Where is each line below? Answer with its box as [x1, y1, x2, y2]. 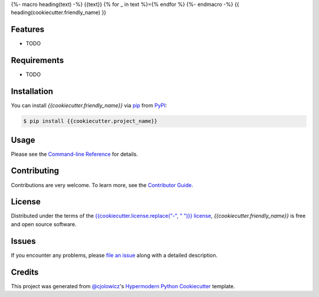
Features [11, 24, 44, 35]
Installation [11, 86, 53, 97]
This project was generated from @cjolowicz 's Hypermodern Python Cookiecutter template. [11, 282, 236, 289]
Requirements [11, 56, 64, 66]
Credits [11, 267, 39, 277]
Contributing [11, 166, 59, 176]
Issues [11, 236, 36, 246]
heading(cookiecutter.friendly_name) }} [11, 9, 106, 16]
